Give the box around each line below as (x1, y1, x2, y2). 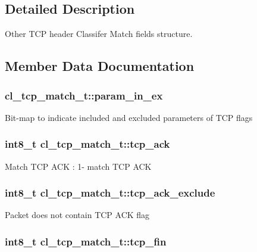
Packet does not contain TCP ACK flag (5, 209, 150, 221)
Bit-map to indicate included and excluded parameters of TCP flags (5, 111, 253, 123)
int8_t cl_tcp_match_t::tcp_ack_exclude (5, 185, 215, 200)
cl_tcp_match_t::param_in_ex (5, 88, 163, 102)
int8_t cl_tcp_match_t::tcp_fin (5, 234, 167, 248)
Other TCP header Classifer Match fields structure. (5, 27, 193, 40)
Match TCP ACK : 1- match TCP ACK (5, 160, 152, 172)
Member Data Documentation (5, 57, 195, 75)
